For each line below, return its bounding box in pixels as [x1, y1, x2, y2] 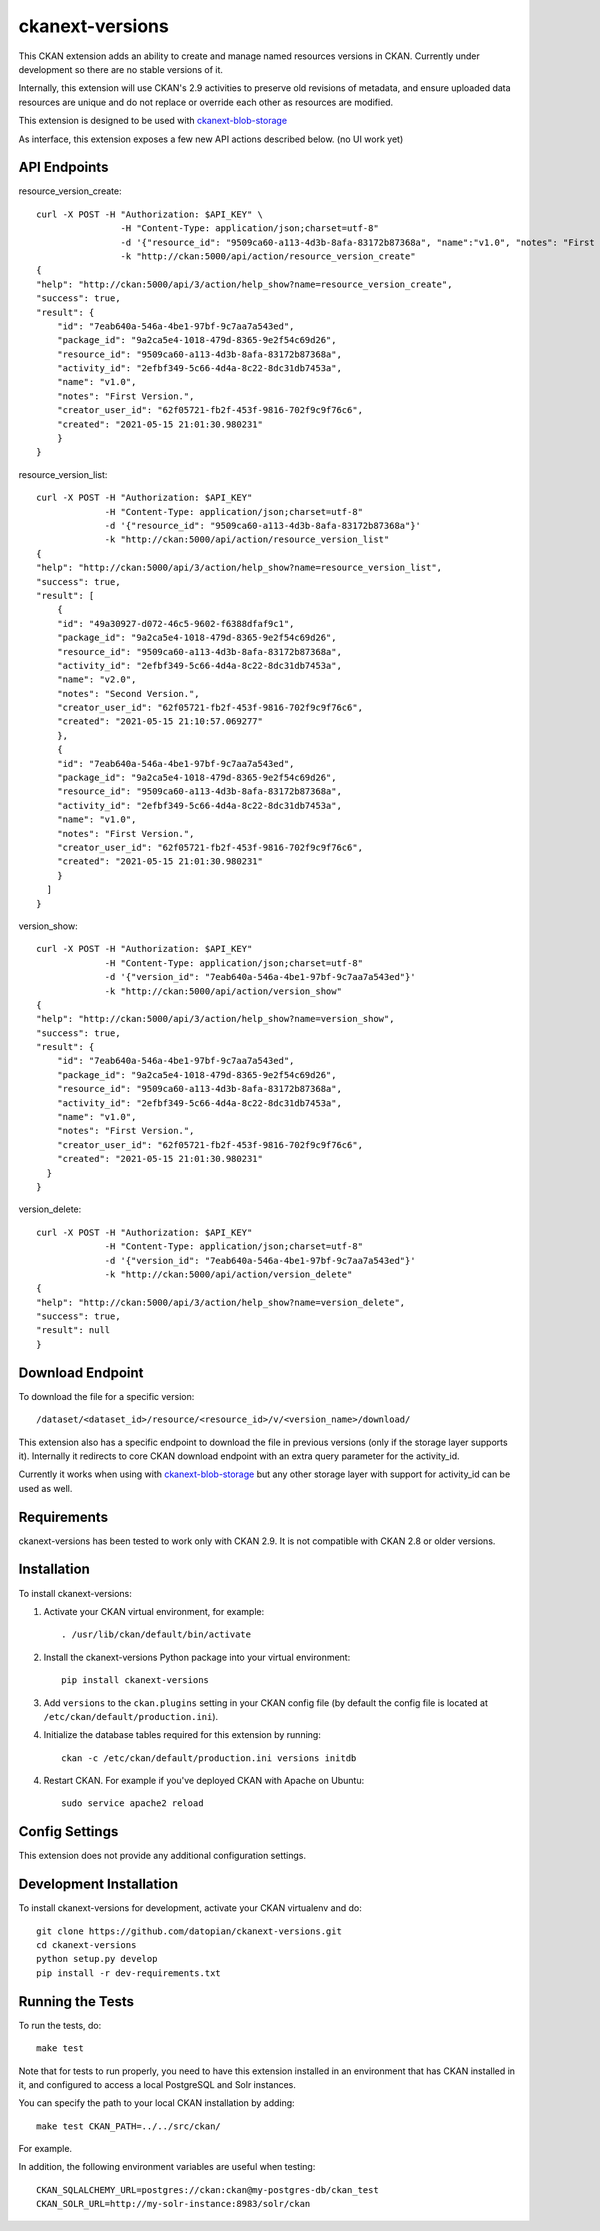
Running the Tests [18, 1993, 135, 2010]
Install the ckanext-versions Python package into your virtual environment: [43, 1651, 351, 1663]
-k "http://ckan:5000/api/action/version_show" [104, 985, 342, 997]
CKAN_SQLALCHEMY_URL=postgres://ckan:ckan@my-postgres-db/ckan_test [36, 2184, 379, 2195]
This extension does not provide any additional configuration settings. [18, 1850, 307, 1862]
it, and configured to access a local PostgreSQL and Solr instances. [18, 2078, 297, 2090]
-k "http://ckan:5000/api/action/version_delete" [104, 1268, 353, 1280]
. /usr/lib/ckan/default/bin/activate [61, 1629, 252, 1640]
